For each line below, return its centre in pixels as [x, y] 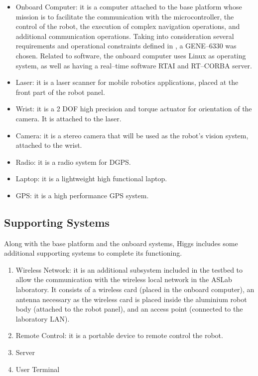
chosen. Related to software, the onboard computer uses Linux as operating [131, 55]
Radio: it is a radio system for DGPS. [73, 162]
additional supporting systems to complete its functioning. [93, 253]
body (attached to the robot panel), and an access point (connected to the [129, 309]
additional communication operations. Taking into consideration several [125, 36]
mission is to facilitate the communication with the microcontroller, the [125, 16]
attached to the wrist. [49, 145]
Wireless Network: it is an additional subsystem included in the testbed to [129, 269]
